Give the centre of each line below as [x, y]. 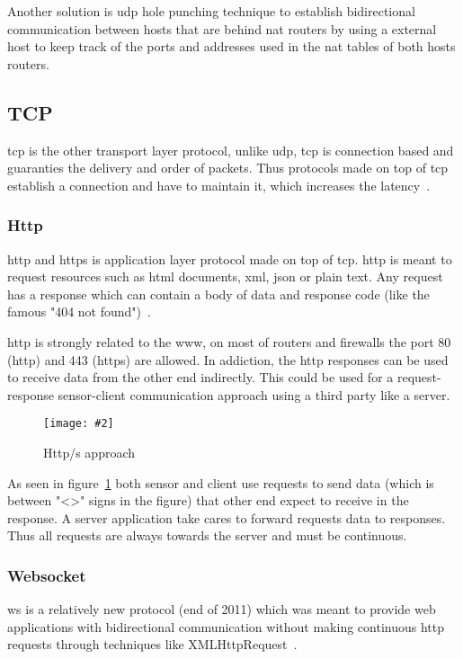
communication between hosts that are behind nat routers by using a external [222, 28]
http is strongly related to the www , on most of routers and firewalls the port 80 [229, 341]
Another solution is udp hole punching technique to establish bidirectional [211, 11]
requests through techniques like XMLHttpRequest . [152, 644]
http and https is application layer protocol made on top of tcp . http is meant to [230, 258]
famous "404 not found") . [79, 312]
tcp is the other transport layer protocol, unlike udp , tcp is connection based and [231, 150]
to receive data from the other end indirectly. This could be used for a [200, 377]
